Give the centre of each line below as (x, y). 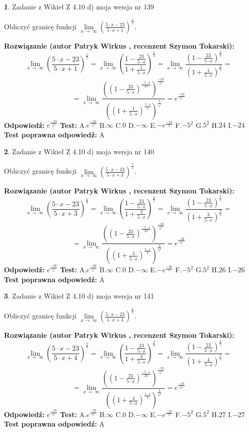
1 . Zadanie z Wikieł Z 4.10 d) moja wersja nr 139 (79, 6)
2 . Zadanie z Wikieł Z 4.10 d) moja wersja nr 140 (79, 151)
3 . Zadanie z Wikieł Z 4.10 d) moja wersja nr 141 (79, 296)
